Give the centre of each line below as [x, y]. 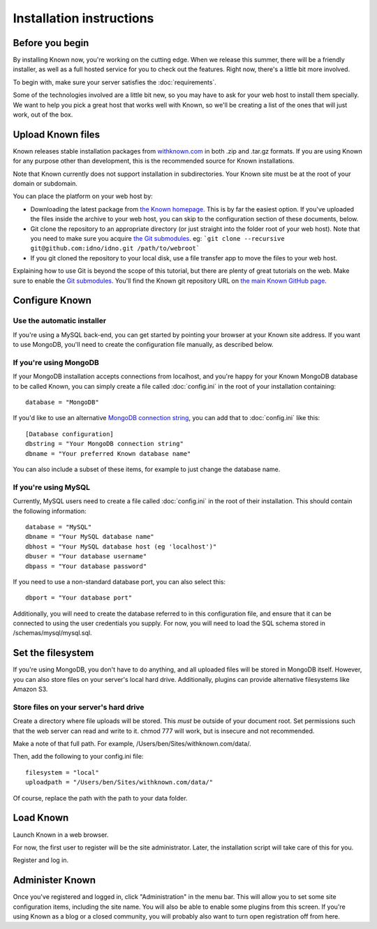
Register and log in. [41, 860]
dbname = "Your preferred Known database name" [108, 453]
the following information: [50, 511]
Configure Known [52, 300]
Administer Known [54, 880]
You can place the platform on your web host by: [83, 196]
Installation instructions [83, 18]
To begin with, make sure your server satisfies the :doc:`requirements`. [114, 82]
